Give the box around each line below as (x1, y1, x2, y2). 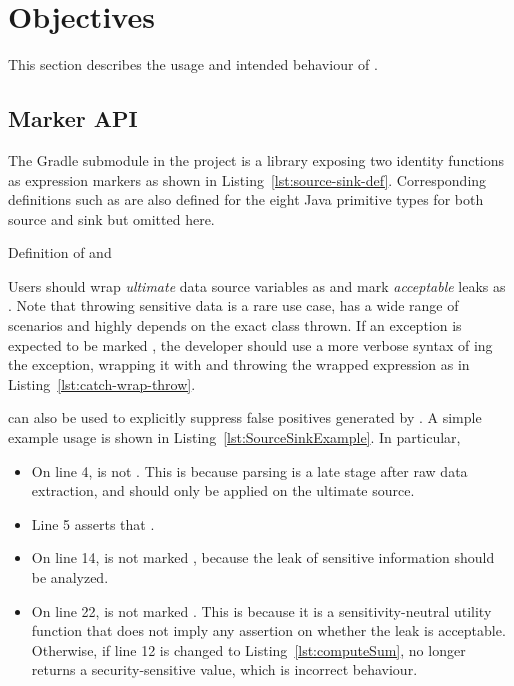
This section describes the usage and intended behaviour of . (8, 54, 378, 75)
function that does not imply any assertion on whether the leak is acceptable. (31, 620, 506, 641)
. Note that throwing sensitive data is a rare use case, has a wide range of (8, 295, 459, 316)
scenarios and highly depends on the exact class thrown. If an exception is (8, 315, 462, 336)
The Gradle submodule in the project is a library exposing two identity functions (8, 149, 505, 170)
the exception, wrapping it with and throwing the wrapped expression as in (8, 354, 470, 375)
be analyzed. (31, 567, 109, 588)
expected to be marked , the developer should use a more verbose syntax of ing (8, 334, 493, 355)
